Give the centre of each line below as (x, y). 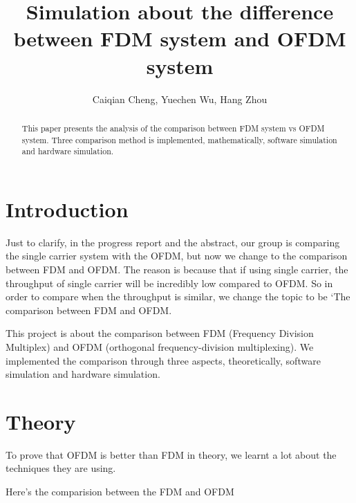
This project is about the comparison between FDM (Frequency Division (160, 333)
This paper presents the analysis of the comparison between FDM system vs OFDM (173, 128)
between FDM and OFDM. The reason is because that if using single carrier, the (177, 269)
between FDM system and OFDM (180, 38)
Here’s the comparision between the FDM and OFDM (120, 492)
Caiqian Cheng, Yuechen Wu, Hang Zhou (180, 99)
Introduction (67, 209)
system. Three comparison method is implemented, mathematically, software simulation (179, 139)
